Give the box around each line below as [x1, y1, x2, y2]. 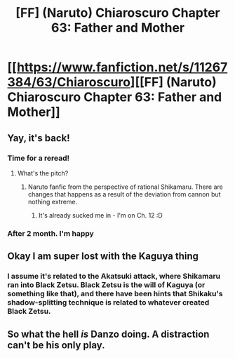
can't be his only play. [7, 339, 105, 351]
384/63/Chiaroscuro [7, 74, 131, 91]
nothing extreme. [27, 197, 78, 206]
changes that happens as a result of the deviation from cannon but [27, 190, 221, 198]
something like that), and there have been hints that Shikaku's [7, 289, 223, 299]
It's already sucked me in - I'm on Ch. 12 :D [38, 211, 163, 219]
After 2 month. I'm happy [7, 228, 95, 238]
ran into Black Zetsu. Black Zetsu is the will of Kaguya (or [7, 280, 206, 290]
